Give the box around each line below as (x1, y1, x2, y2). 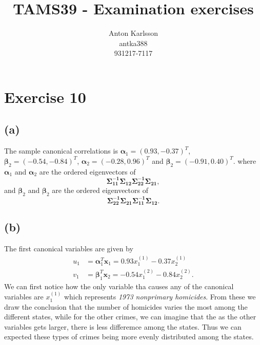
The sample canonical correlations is (4, 145, 118, 156)
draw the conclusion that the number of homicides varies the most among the (4, 301, 248, 312)
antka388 (119, 37, 148, 48)
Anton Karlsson (109, 28, 158, 38)
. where (233, 155, 256, 166)
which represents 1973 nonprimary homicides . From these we (64, 291, 256, 302)
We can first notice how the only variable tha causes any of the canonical (4, 281, 234, 291)
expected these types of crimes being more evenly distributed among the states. (4, 331, 254, 342)
